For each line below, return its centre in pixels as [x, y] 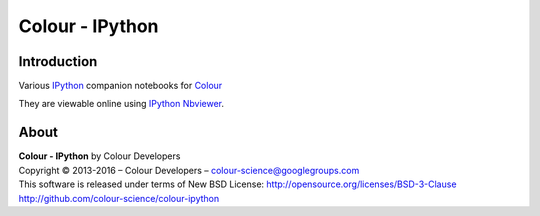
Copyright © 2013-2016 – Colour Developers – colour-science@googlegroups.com [189, 170]
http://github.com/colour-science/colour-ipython [119, 198]
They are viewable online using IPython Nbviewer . [121, 104]
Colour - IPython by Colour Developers [99, 156]
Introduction [58, 61]
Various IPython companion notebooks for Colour [120, 86]
